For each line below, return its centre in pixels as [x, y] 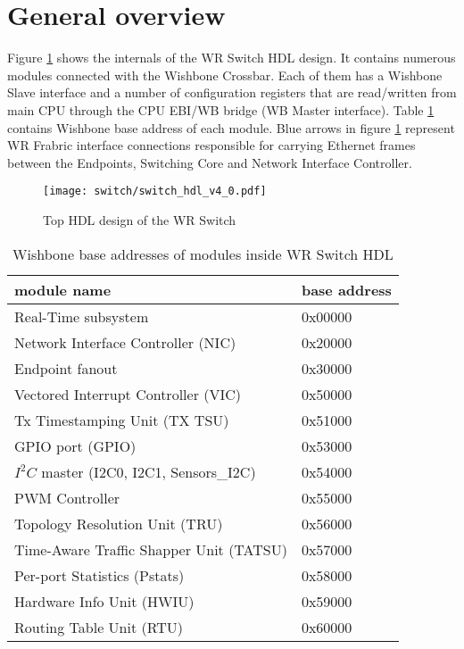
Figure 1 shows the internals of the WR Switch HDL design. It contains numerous [232, 58]
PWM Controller [67, 497]
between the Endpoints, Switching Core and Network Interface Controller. [210, 162]
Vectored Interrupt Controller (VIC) [128, 394]
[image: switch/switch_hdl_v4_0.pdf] [155, 191]
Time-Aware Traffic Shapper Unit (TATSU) [151, 549]
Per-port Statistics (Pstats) [99, 575]
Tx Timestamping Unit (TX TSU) [122, 420]
